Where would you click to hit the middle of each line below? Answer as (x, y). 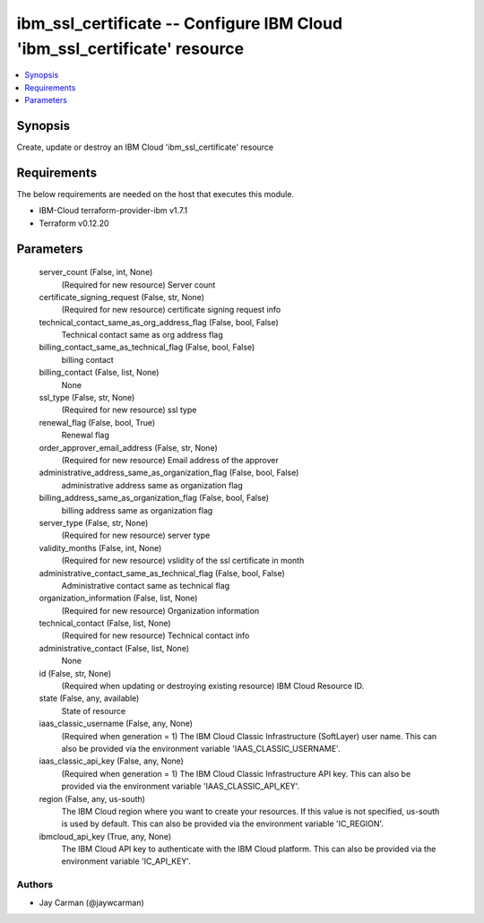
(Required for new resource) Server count (138, 285)
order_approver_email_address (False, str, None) (129, 447)
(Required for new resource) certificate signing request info (171, 310)
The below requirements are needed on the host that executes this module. (156, 194)
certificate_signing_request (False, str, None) (122, 297)
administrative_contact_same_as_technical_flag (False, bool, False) (162, 573)
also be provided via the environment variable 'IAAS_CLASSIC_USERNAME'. (201, 748)
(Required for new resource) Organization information (160, 610)
